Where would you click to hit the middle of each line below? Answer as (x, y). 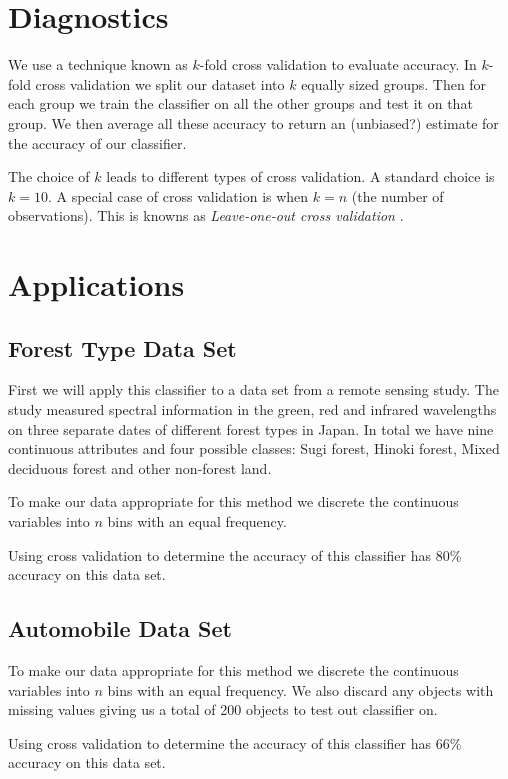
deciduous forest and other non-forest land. (140, 467)
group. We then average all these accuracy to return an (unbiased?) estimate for (253, 122)
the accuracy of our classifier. (97, 142)
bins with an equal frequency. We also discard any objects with (300, 689)
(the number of (397, 195)
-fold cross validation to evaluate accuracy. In (338, 64)
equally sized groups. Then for (394, 83)
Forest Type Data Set (122, 347)
